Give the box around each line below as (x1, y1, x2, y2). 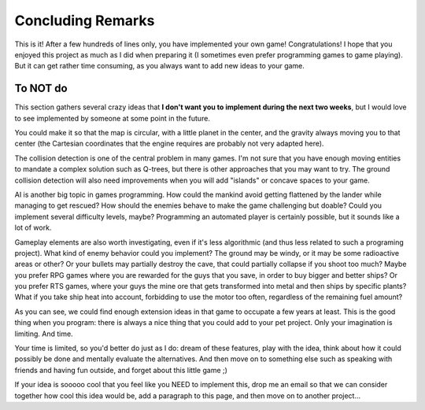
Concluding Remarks (14, 12, 155, 29)
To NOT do (14, 82, 68, 95)
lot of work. (14, 223, 52, 232)
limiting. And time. (14, 329, 74, 338)
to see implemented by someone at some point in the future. (14, 113, 210, 123)
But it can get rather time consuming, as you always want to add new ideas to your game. (14, 61, 305, 71)
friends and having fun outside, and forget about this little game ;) (14, 365, 228, 375)
